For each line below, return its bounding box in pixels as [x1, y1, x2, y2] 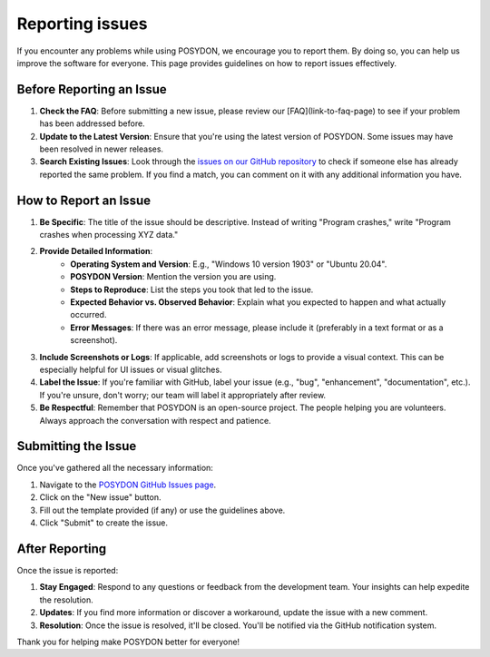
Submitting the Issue [16, 438, 137, 454]
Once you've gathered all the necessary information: [16, 463, 213, 474]
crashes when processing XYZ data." [39, 230, 179, 240]
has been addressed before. [39, 118, 145, 129]
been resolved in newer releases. [39, 143, 163, 154]
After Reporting [16, 541, 107, 556]
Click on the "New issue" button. [39, 492, 162, 503]
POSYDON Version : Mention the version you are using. [70, 271, 277, 282]
